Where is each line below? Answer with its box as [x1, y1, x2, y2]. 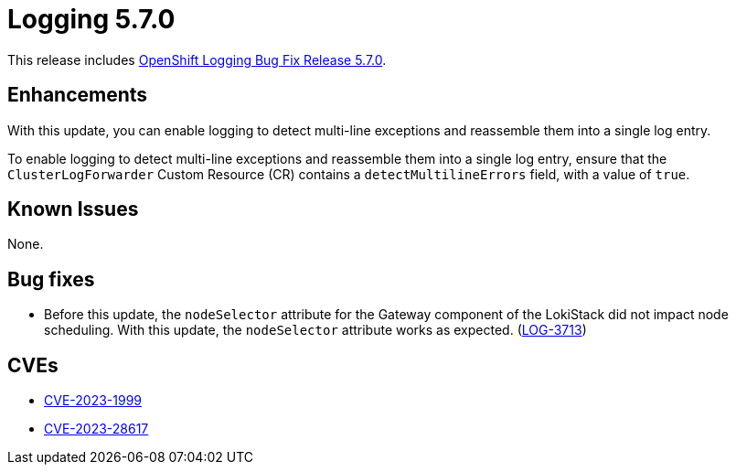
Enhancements [7, 83, 148, 107]
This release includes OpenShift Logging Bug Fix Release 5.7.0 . [7, 51, 387, 68]
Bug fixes [7, 267, 95, 291]
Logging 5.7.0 [7, 4, 176, 35]
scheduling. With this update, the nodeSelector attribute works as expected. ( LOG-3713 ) [44, 322, 587, 338]
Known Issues [7, 198, 139, 221]
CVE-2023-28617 [44, 421, 149, 437]
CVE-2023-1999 [44, 392, 143, 409]
